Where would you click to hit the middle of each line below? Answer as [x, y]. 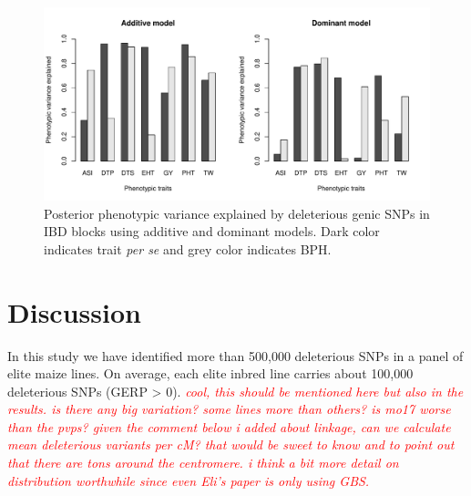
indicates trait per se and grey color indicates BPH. [188, 248]
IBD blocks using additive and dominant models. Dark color [212, 231]
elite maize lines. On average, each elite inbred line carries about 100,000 [210, 373]
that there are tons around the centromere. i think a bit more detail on [203, 463]
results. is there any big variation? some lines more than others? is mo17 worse [229, 409]
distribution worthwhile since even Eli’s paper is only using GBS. [189, 480]
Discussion [74, 311]
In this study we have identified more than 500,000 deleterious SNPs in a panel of [235, 355]
